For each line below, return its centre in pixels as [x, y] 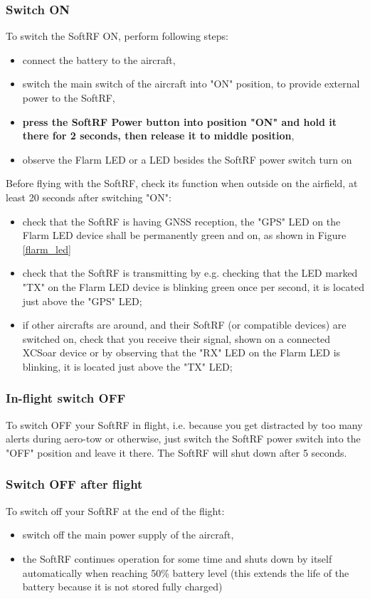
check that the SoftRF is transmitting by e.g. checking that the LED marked [190, 273]
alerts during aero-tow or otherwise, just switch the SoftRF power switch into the [183, 439]
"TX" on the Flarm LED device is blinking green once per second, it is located [193, 286]
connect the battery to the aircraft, [99, 59]
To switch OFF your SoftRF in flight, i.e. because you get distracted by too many [184, 424]
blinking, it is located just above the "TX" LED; [127, 366]
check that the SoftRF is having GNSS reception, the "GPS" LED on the [181, 221]
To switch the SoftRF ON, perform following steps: [117, 36]
